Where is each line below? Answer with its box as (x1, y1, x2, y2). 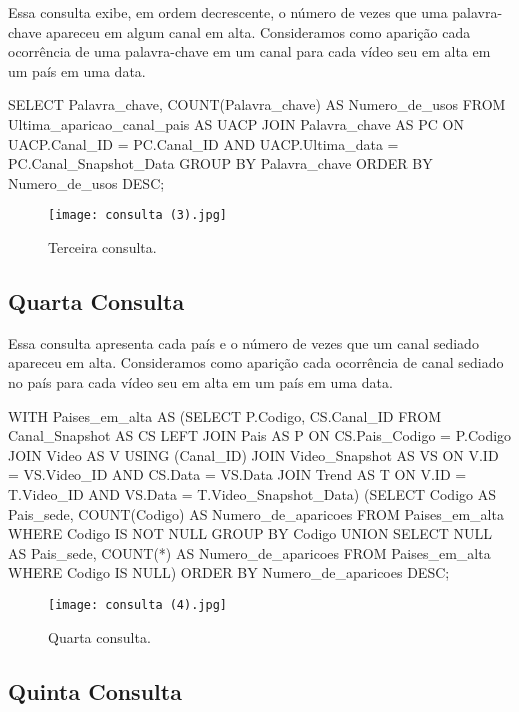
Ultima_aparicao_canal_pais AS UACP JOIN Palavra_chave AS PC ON (8, 113, 464, 134)
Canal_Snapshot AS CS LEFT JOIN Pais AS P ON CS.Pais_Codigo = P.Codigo (8, 425, 512, 446)
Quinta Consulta (8, 675, 182, 706)
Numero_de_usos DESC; (8, 172, 165, 193)
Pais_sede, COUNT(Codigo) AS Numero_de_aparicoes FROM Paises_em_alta (8, 503, 504, 524)
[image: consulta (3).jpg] (48, 208, 227, 223)
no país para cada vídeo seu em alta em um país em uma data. (8, 371, 393, 392)
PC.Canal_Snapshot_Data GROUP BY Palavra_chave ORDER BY (8, 153, 433, 174)
